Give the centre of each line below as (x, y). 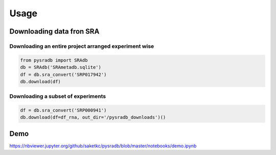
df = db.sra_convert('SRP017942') (63, 74)
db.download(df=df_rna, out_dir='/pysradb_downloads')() (93, 118)
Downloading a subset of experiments (58, 96)
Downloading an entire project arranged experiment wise (82, 46)
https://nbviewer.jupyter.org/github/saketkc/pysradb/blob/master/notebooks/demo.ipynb (103, 146)
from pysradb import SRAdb (54, 60)
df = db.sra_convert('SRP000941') (63, 110)
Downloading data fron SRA (54, 31)
